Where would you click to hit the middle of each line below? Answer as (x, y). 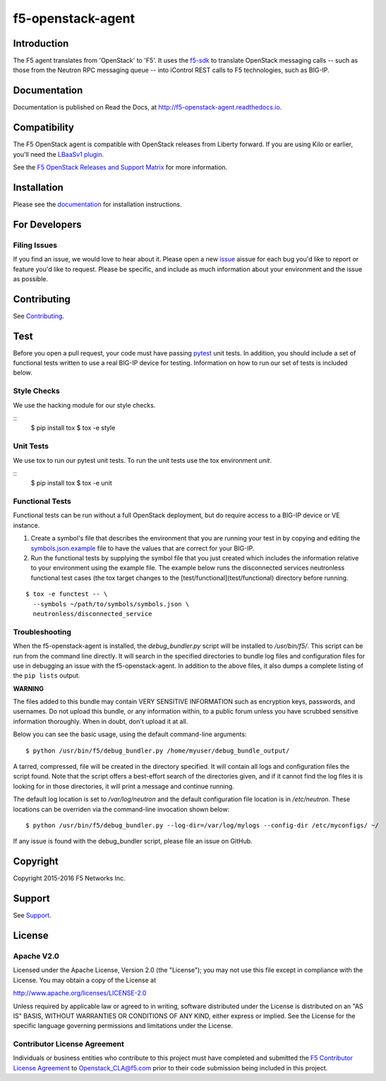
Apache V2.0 (36, 956)
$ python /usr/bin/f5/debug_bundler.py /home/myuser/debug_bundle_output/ (158, 750)
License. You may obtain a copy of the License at (85, 980)
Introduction (41, 43)
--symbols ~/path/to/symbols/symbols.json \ (111, 604)
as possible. (31, 278)
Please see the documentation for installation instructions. (98, 204)
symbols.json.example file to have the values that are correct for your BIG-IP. (143, 548)
